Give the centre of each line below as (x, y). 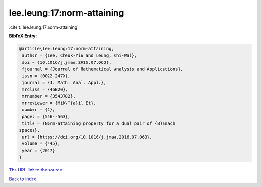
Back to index (23, 179)
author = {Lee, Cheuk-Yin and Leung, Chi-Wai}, (80, 55)
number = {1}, (39, 110)
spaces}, (30, 130)
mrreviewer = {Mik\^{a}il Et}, (59, 103)
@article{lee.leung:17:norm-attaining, (66, 49)
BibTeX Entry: (23, 36)
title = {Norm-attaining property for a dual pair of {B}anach (99, 123)
